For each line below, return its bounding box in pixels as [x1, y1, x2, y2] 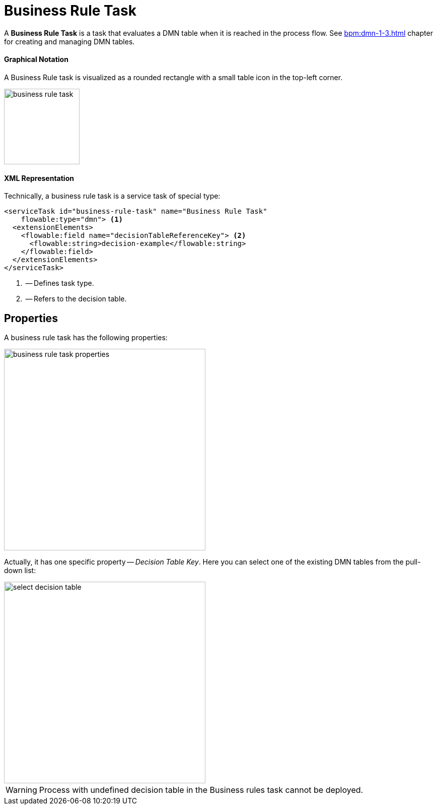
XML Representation [4, 173, 74, 182]
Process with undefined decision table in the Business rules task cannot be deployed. [39, 785, 363, 795]
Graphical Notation [4, 55, 68, 64]
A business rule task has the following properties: [4, 333, 168, 342]
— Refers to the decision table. [25, 294, 127, 303]
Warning [6, 785, 37, 795]
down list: [4, 566, 36, 575]
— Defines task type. [25, 279, 94, 288]
